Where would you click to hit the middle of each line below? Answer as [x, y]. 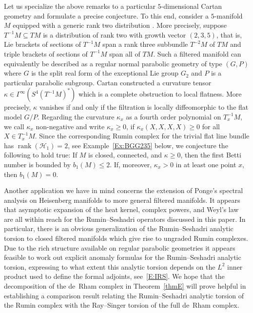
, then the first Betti [211, 155]
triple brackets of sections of [46, 53]
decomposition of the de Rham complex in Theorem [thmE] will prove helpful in [125, 286]
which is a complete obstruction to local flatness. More [160, 94]
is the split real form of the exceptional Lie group [105, 73]
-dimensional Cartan [192, 6]
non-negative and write [70, 126]
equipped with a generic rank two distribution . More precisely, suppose [120, 25]
